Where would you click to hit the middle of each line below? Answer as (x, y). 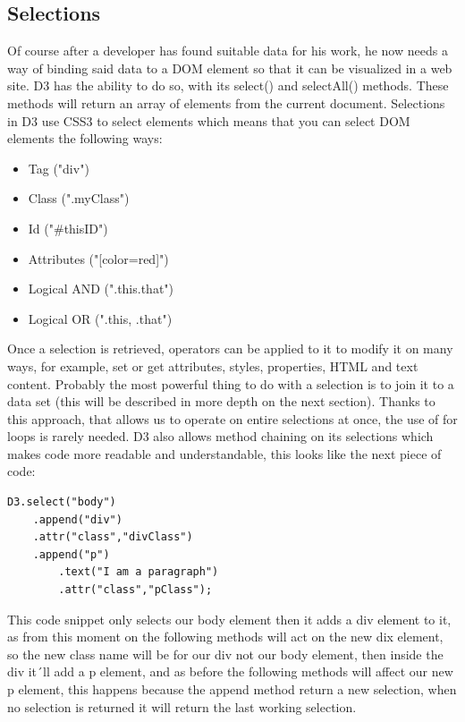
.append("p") (71, 554)
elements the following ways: (85, 138)
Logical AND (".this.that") (101, 289)
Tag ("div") (59, 168)
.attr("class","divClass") (113, 537)
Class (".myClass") (79, 198)
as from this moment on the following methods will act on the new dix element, (225, 637)
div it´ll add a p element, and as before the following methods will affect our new (230, 671)
